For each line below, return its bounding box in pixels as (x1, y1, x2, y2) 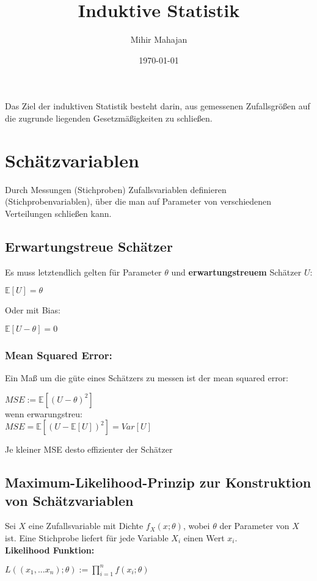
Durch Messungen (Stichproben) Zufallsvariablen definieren (5, 183, 227, 195)
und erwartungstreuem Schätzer (171, 265, 302, 278)
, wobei (183, 519, 210, 532)
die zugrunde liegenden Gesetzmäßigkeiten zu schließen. (5, 111, 213, 124)
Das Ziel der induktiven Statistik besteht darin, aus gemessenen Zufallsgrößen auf (5, 100, 310, 112)
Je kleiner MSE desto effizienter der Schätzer (5, 443, 173, 456)
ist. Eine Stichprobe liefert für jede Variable (5, 531, 169, 544)
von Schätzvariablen (5, 491, 134, 510)
